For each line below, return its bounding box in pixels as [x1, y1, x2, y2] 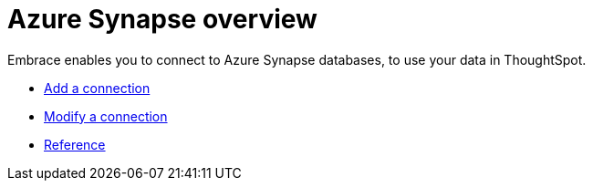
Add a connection [44, 79, 151, 96]
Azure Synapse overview [7, 4, 317, 35]
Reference [44, 136, 106, 152]
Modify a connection [44, 108, 168, 124]
